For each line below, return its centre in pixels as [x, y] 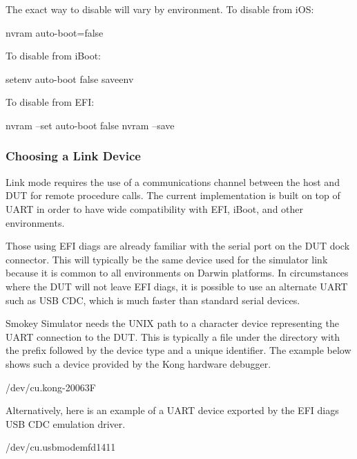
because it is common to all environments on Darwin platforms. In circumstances [177, 273]
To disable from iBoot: [53, 56]
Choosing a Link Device [73, 156]
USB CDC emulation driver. [66, 423]
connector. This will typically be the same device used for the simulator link [167, 259]
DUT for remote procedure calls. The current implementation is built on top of [173, 195]
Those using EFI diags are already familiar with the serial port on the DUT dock [178, 246]
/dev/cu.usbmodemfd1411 [61, 447]
